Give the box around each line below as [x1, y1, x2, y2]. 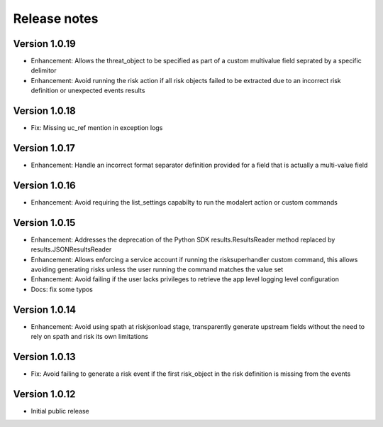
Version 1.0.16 [13, 179, 76, 191]
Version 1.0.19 [13, 38, 76, 50]
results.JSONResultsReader [30, 245, 112, 254]
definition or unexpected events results [30, 86, 145, 95]
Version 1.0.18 [13, 105, 76, 117]
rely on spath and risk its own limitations [30, 333, 149, 341]
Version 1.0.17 [13, 142, 76, 154]
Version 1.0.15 [13, 217, 76, 229]
